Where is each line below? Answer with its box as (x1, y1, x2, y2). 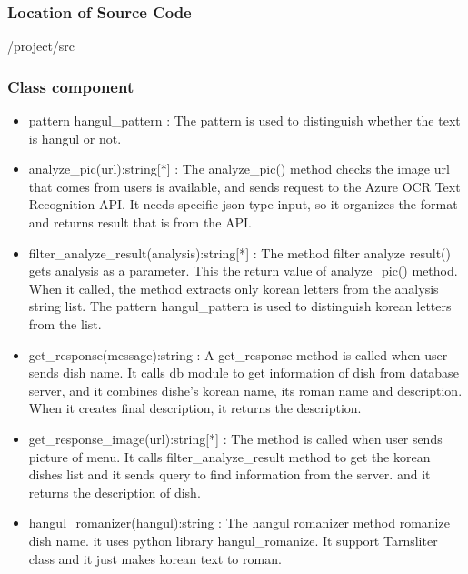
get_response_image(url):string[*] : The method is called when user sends (28, 428, 443, 448)
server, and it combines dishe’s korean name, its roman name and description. (28, 380, 463, 399)
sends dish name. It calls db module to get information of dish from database (28, 363, 459, 382)
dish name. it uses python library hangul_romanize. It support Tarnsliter (28, 530, 438, 549)
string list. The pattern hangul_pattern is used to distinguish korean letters (28, 297, 452, 316)
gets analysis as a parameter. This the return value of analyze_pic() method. (28, 261, 458, 280)
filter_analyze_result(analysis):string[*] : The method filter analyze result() (28, 243, 451, 262)
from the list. (28, 314, 102, 333)
